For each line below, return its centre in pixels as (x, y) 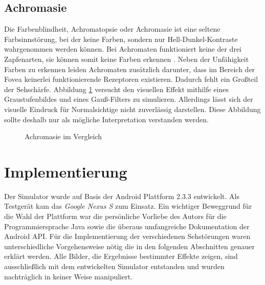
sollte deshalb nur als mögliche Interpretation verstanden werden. (106, 119)
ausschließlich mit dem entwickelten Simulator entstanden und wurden (114, 266)
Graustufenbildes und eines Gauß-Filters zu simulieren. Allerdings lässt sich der (129, 99)
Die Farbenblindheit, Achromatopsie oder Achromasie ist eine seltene (112, 29)
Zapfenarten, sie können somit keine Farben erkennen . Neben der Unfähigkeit (127, 59)
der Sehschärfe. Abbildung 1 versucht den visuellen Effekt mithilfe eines (116, 89)
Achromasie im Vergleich (63, 136)
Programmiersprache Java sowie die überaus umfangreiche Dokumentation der (127, 226)
